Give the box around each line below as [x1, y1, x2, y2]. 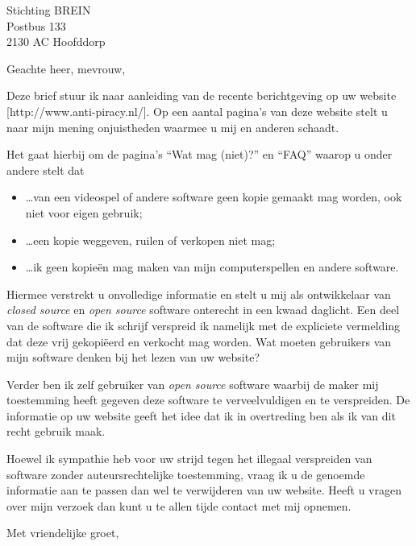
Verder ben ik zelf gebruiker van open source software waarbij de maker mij [6, 375, 379, 392]
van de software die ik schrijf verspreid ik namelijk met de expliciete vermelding [6, 316, 401, 333]
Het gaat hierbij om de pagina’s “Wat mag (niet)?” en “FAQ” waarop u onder [6, 146, 393, 163]
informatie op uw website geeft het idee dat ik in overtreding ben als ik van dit [6, 407, 396, 424]
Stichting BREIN [6, 2, 91, 18]
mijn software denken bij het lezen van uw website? [6, 349, 260, 366]
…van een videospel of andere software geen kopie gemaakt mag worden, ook [25, 188, 402, 205]
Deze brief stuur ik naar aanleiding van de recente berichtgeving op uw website [6, 87, 397, 104]
